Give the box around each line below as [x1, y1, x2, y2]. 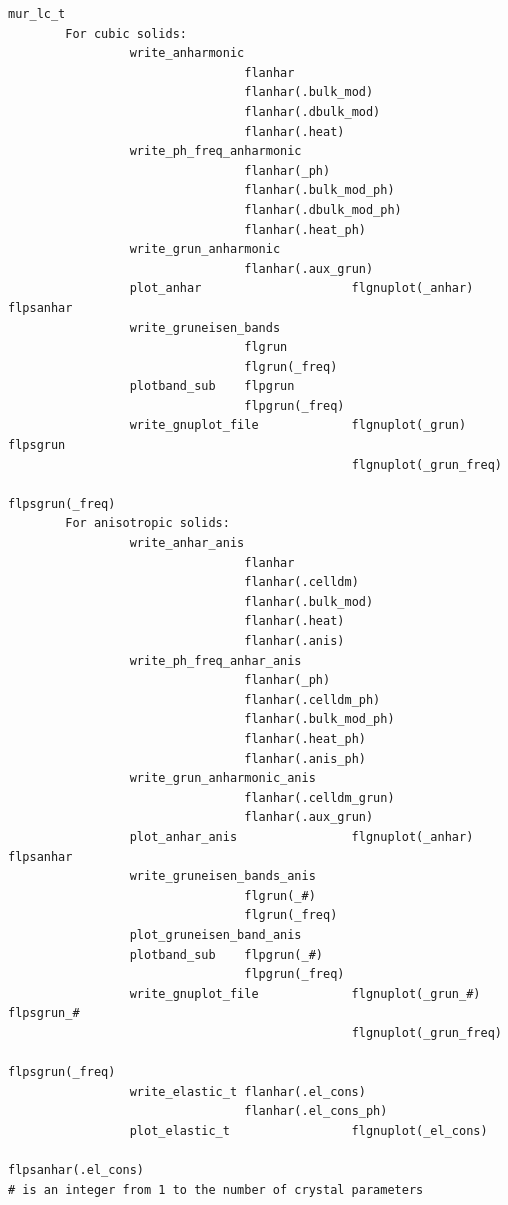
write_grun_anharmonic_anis [129, 771, 316, 786]
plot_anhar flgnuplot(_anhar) [129, 281, 474, 296]
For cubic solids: [65, 26, 187, 41]
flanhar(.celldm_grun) [244, 790, 395, 805]
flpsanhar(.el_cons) [8, 1163, 145, 1178]
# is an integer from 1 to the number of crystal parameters [8, 1182, 424, 1197]
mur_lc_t [8, 7, 66, 21]
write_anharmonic [129, 46, 245, 61]
